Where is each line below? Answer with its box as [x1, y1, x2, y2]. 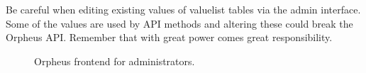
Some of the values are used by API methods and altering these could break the [6, 16, 353, 30]
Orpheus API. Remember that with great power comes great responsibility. [6, 30, 333, 45]
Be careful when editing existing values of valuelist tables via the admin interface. [6, 2, 361, 16]
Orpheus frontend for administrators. [34, 53, 195, 68]
